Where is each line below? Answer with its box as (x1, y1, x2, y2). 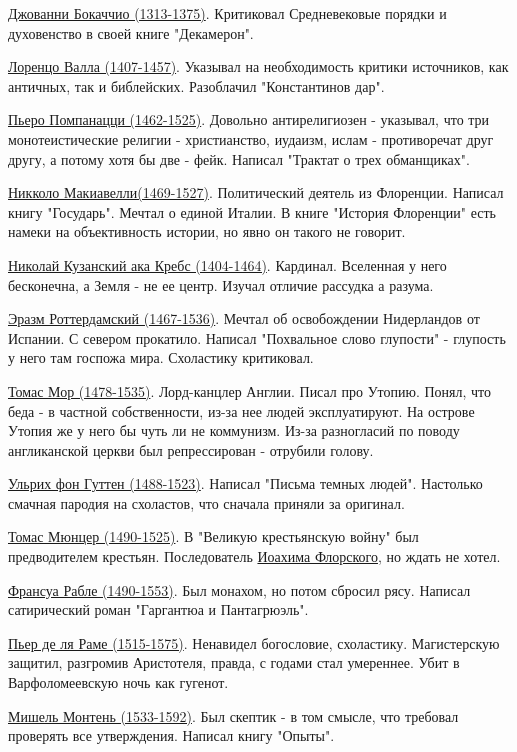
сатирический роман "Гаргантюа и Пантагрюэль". (8, 599, 309, 620)
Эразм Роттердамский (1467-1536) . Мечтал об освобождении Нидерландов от (8, 308, 480, 329)
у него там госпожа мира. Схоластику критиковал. (8, 347, 314, 368)
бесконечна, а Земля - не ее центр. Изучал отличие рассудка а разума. (8, 274, 434, 295)
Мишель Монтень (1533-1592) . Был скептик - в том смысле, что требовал (8, 705, 459, 726)
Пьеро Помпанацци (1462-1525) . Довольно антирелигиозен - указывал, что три (8, 109, 490, 130)
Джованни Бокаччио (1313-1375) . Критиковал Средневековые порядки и (8, 3, 447, 23)
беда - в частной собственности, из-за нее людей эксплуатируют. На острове (8, 400, 475, 421)
